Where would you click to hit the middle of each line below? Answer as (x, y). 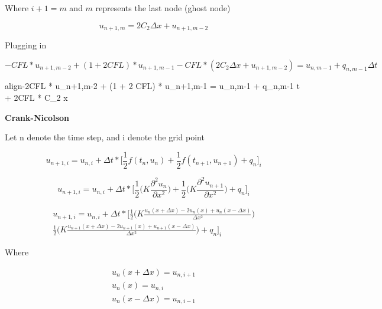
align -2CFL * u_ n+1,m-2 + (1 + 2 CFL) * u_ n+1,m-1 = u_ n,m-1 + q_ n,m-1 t (152, 86)
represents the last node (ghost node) (163, 8)
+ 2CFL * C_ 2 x (36, 98)
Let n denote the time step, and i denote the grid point (105, 137)
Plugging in (26, 45)
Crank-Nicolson (37, 117)
